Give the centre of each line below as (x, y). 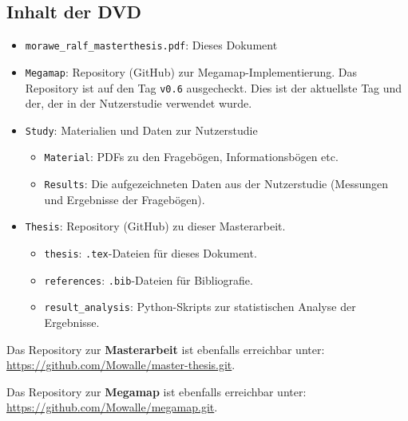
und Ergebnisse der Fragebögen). (125, 199)
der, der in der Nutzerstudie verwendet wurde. (139, 103)
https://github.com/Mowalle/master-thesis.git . (121, 365)
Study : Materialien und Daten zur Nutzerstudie (141, 130)
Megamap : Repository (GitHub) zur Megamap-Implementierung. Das (191, 71)
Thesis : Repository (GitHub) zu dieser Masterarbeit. (155, 226)
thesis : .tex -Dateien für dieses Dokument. (151, 252)
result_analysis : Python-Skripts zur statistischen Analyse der (200, 307)
